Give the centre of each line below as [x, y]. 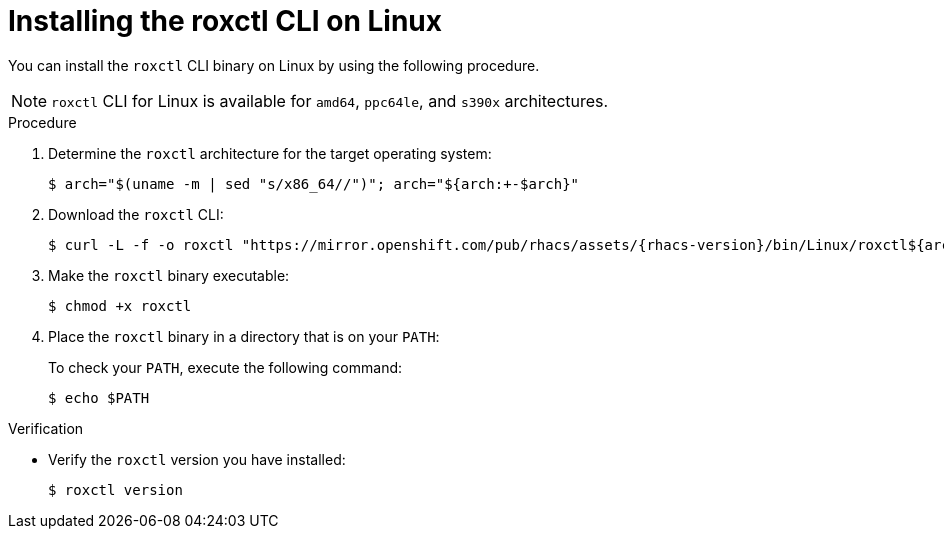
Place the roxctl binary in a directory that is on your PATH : [244, 336]
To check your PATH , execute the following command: [225, 367]
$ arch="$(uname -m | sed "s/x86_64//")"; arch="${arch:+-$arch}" [314, 183]
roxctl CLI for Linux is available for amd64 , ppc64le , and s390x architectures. [330, 100]
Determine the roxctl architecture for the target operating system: [270, 153]
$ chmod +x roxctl [120, 305]
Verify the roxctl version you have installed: [197, 459]
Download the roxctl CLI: [136, 214]
